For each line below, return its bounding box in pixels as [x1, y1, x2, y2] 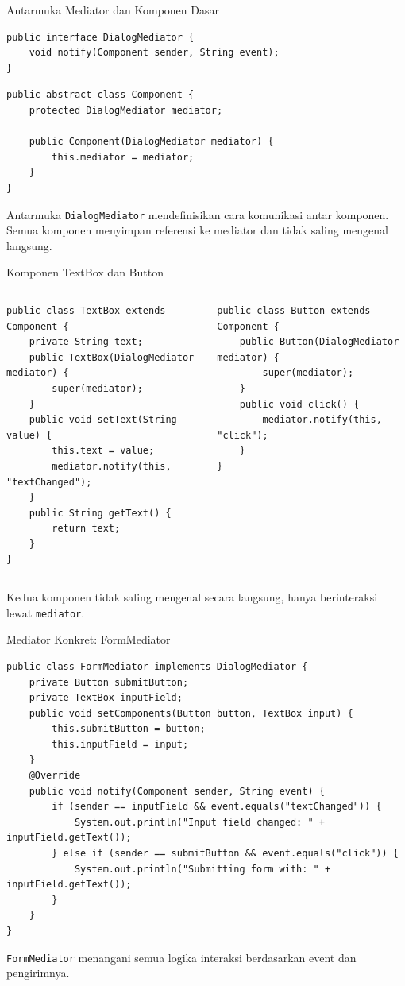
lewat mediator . [6, 604, 85, 621]
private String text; [29, 336, 143, 348]
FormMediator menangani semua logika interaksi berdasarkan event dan [6, 949, 357, 965]
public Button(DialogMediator [239, 336, 399, 348]
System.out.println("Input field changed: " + [74, 816, 325, 828]
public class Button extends [217, 304, 371, 316]
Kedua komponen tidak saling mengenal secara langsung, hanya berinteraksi [6, 589, 378, 605]
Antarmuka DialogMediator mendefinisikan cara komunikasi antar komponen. [6, 206, 389, 222]
